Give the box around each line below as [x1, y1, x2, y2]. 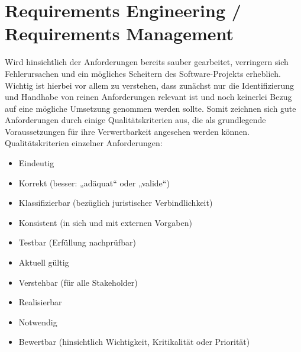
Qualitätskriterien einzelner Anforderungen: [5, 137, 163, 149]
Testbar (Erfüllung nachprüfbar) [18, 236, 136, 248]
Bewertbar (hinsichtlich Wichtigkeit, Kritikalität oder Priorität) [18, 335, 250, 348]
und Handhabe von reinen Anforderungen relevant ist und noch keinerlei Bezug [5, 91, 292, 103]
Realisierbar [18, 296, 62, 308]
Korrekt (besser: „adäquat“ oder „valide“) [18, 176, 170, 189]
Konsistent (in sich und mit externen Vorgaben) [18, 216, 192, 228]
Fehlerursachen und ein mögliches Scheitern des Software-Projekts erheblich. [5, 67, 281, 79]
